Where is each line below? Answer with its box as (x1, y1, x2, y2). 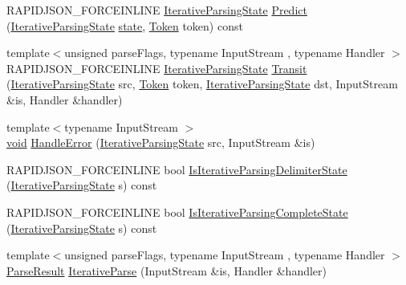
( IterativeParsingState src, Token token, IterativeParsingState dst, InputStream (6, 75, 398, 92)
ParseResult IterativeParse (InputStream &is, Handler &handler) (6, 262, 327, 279)
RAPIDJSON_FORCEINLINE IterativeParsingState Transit (6, 59, 307, 76)
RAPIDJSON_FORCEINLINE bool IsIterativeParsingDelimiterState (6, 161, 347, 177)
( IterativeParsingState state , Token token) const (6, 17, 243, 34)
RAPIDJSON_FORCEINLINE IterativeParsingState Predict (6, 2, 307, 18)
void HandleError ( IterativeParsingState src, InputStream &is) (6, 134, 315, 151)
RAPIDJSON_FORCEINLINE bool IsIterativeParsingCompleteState (6, 203, 348, 220)
